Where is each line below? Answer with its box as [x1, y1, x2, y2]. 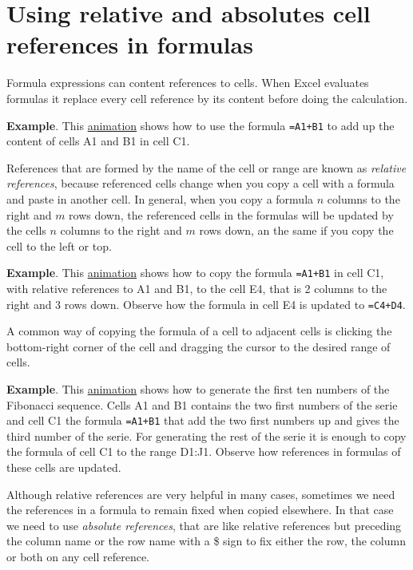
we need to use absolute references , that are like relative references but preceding [6, 517, 402, 533]
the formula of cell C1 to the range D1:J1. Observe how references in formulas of [6, 443, 401, 460]
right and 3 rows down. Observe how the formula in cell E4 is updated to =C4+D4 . [6, 295, 406, 312]
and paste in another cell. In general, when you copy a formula [6, 190, 314, 207]
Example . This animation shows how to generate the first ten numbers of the [6, 381, 390, 397]
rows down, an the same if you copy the [199, 222, 394, 239]
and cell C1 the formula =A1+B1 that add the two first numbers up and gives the [6, 412, 399, 429]
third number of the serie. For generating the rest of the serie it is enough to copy [6, 427, 407, 444]
